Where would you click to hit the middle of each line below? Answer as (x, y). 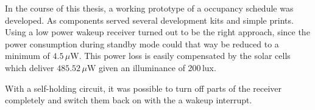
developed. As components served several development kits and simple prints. (149, 20)
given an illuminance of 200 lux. (157, 67)
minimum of (27, 56)
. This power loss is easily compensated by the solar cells (185, 56)
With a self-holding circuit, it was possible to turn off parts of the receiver (143, 88)
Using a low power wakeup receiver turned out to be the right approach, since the (157, 32)
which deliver (30, 67)
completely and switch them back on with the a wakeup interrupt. (129, 100)
